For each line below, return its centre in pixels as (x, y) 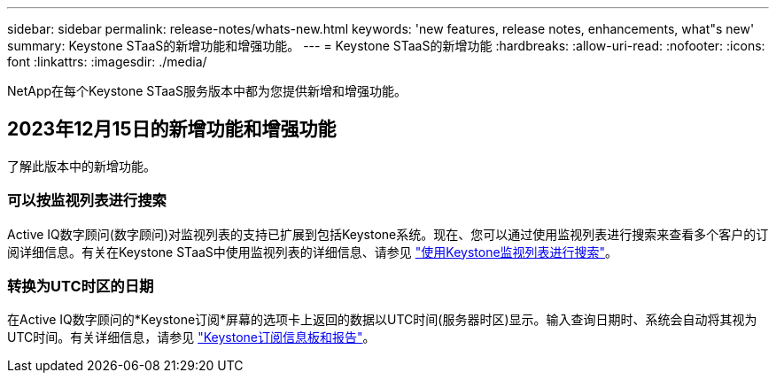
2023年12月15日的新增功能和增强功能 (172, 129)
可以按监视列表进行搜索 (87, 201)
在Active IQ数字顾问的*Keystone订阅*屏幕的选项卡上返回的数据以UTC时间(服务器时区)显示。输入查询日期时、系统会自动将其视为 (382, 320)
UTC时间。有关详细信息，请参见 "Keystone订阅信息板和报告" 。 (191, 337)
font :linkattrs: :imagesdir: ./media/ (107, 62)
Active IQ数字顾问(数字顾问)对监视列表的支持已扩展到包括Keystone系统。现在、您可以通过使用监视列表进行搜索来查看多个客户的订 (388, 234)
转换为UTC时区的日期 (81, 286)
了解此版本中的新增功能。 (81, 166)
